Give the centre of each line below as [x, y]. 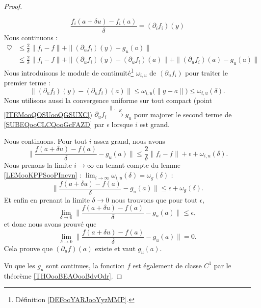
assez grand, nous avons [130, 141]
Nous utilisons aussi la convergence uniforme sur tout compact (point [108, 100]
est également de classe [167, 265]
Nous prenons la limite [38, 165]
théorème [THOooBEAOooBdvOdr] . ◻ [63, 275]
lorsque [122, 124]
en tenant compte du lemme [138, 165]
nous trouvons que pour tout [155, 199]
